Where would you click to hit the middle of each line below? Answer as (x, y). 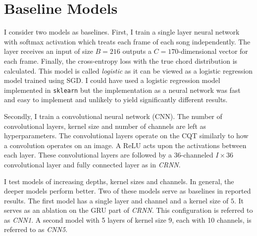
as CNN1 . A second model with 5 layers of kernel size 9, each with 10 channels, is (128, 219)
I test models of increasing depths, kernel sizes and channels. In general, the (119, 181)
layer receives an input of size (49, 51)
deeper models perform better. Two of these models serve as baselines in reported (128, 191)
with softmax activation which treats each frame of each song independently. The (127, 41)
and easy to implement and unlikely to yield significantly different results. (116, 99)
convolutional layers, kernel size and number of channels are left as (105, 126)
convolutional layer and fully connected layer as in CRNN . (92, 164)
